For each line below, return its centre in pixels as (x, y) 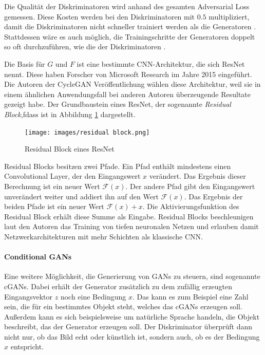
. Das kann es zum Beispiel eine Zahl (190, 296)
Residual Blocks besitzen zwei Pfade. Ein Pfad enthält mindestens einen (118, 166)
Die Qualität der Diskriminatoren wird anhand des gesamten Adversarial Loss (127, 6)
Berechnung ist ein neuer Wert (52, 186)
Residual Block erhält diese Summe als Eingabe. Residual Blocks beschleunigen (129, 216)
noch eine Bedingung (93, 296)
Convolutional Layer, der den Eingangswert (72, 176)
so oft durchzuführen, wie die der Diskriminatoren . (85, 46)
